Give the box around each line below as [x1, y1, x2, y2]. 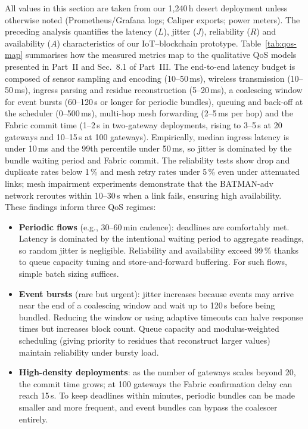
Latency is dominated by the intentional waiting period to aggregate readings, [18, 232, 304, 245]
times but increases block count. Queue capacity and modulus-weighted [18, 322, 279, 335]
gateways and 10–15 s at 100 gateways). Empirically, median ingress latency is [5, 130, 290, 143]
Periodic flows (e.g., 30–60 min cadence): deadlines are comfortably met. [18, 220, 290, 233]
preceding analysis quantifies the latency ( [5, 25, 158, 38]
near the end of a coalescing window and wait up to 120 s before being [18, 299, 275, 311]
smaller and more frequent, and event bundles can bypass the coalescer [18, 401, 278, 413]
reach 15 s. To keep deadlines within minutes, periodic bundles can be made [18, 389, 295, 402]
